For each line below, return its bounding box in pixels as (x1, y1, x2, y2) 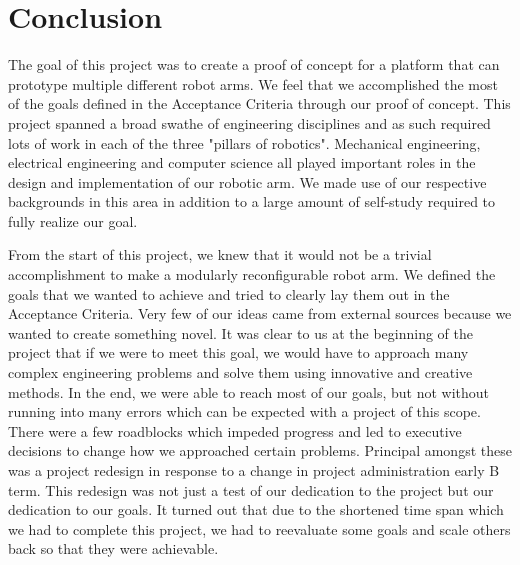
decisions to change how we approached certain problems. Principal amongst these (8, 440, 512, 461)
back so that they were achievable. (8, 538, 219, 559)
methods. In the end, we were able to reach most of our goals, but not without (8, 381, 489, 402)
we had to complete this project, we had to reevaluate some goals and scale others (8, 518, 511, 539)
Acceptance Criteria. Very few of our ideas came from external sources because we (8, 303, 512, 324)
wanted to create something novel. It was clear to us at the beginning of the (8, 322, 473, 343)
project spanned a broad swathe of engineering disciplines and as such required (8, 112, 491, 133)
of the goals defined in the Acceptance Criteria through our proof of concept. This (8, 93, 511, 114)
